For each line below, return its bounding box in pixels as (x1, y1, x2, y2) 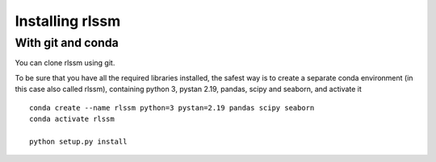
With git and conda (15, 35, 119, 50)
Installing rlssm (15, 12, 121, 30)
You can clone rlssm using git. (15, 58, 115, 68)
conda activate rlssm (29, 114, 115, 123)
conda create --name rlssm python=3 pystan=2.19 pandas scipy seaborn (29, 103, 315, 112)
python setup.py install (29, 137, 128, 146)
